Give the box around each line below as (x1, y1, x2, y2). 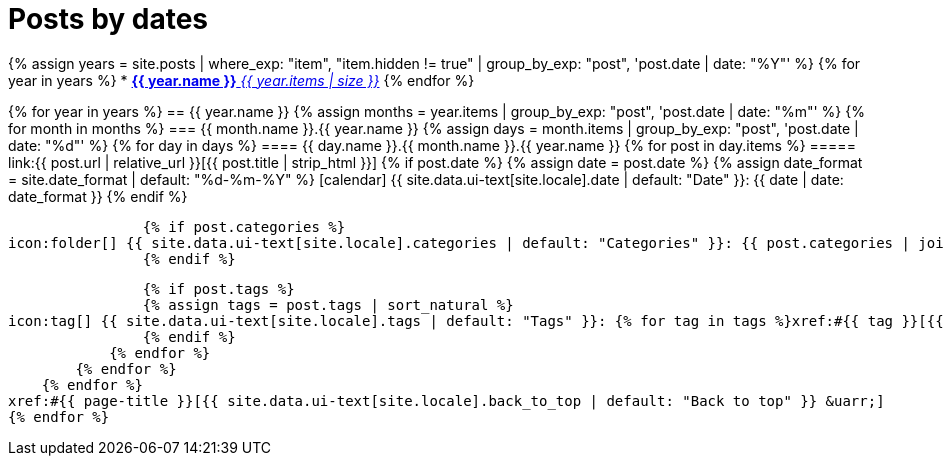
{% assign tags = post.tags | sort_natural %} (142, 296, 514, 313)
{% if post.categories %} (142, 218, 346, 235)
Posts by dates (8, 2, 209, 36)
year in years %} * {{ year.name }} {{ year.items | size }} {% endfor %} (8, 71, 475, 89)
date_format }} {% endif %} (8, 187, 188, 205)
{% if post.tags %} (142, 280, 295, 297)
